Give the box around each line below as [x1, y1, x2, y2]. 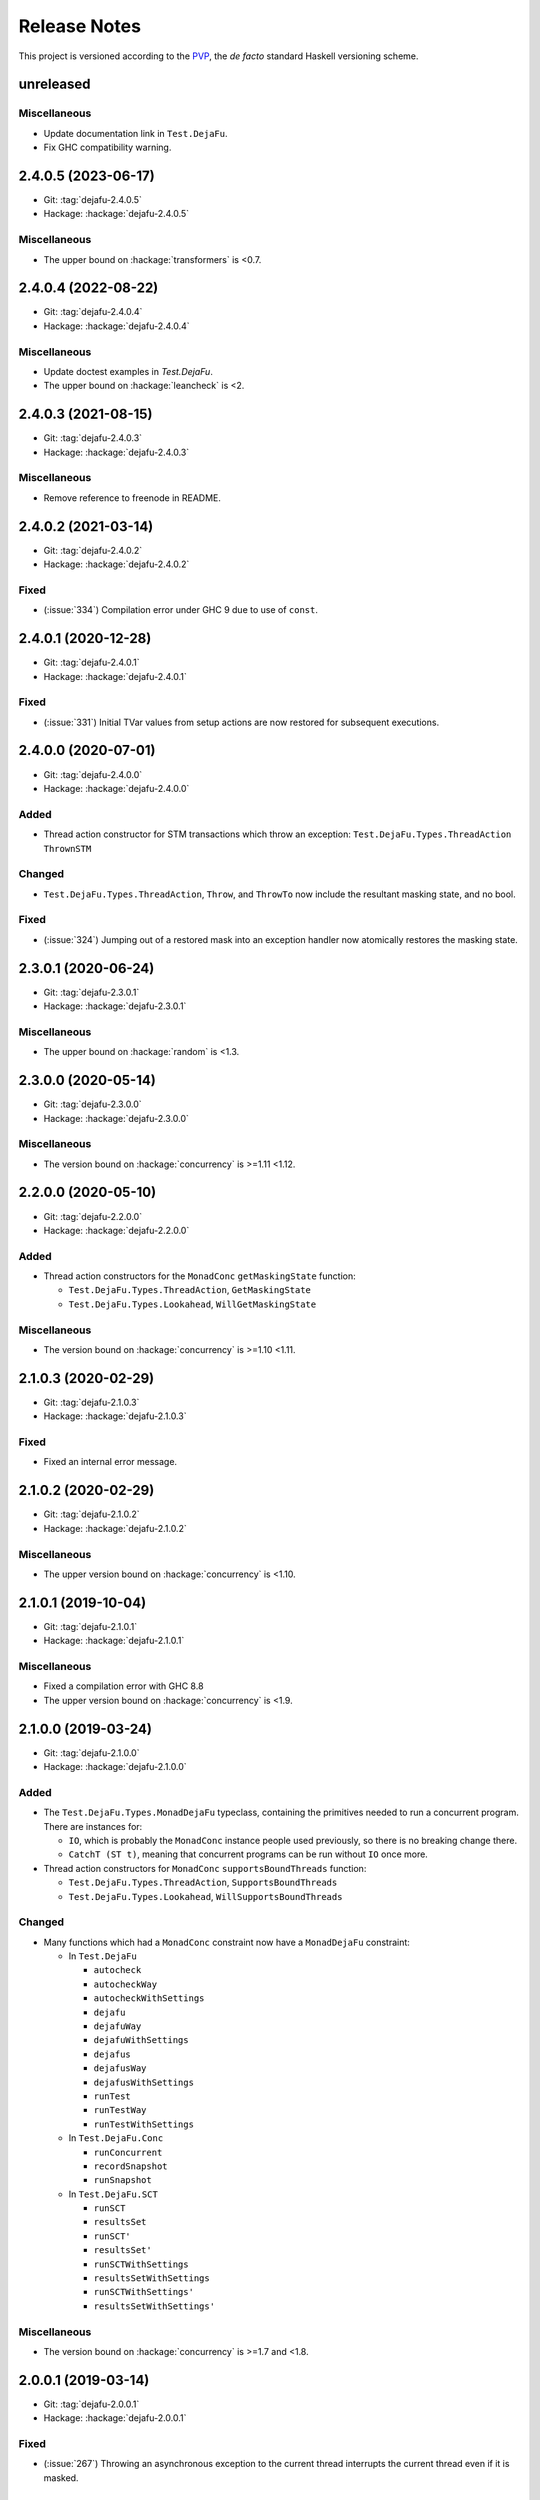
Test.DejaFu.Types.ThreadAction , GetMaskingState [68, 1284, 312, 1296]
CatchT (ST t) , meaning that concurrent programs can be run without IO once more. [68, 1848, 429, 1860]
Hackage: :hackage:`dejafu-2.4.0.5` [43, 208, 190, 220]
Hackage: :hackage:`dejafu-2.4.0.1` [43, 670, 187, 682]
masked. [43, 2471, 79, 2484]
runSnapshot [93, 2175, 152, 2186]
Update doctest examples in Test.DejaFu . [43, 365, 214, 377]
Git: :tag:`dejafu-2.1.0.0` [43, 1746, 140, 1759]
